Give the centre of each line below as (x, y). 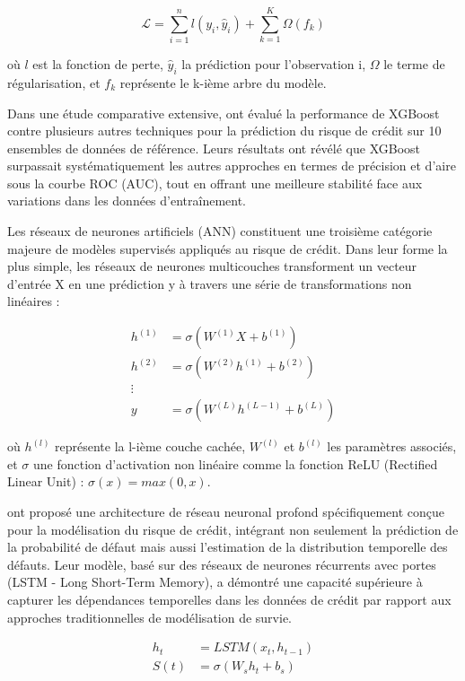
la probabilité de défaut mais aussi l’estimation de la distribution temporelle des (228, 547)
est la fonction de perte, (98, 64)
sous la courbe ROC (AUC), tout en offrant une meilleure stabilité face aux (215, 183)
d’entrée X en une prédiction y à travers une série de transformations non (210, 283)
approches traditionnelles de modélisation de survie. (150, 617)
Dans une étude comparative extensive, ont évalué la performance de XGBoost (224, 113)
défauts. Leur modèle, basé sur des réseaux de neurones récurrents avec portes (222, 564)
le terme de (414, 64)
